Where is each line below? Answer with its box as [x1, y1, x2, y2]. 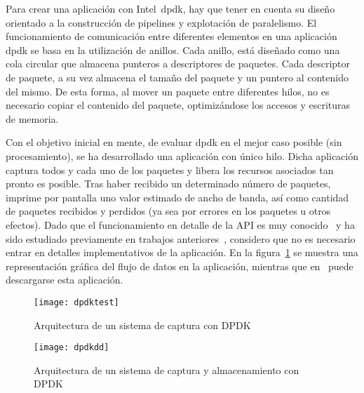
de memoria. [6, 111, 59, 126]
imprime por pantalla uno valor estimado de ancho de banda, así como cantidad [6, 189, 349, 204]
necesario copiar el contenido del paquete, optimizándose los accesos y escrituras [6, 98, 351, 112]
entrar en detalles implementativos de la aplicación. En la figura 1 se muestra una [6, 245, 358, 260]
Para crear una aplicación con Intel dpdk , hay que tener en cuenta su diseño [6, 1, 335, 15]
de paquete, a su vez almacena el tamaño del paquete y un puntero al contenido [6, 69, 349, 84]
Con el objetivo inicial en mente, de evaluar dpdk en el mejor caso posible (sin [6, 135, 342, 149]
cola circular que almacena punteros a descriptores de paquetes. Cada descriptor [6, 56, 351, 71]
